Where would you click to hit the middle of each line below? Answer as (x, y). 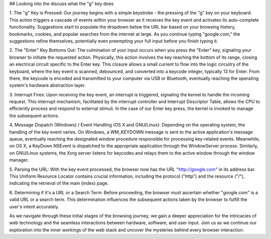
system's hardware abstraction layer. (47, 85)
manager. (19, 160)
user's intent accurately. (34, 206)
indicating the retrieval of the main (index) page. (59, 183)
